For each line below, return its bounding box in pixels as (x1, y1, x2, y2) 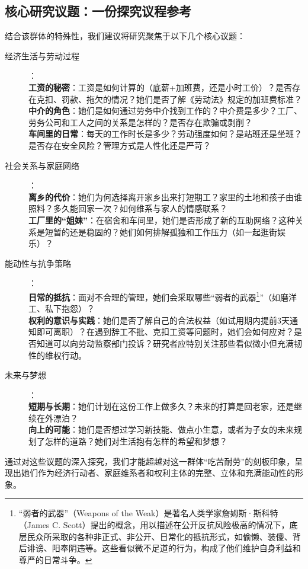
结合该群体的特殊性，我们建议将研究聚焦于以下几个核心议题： (5, 30, 245, 42)
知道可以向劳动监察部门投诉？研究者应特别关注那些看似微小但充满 (36, 337, 294, 349)
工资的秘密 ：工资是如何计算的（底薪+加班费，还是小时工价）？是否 (28, 81, 292, 93)
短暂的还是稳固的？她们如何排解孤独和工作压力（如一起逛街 (44, 225, 277, 238)
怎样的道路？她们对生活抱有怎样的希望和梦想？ (44, 435, 227, 447)
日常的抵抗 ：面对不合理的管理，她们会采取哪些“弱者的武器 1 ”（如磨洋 (28, 289, 297, 303)
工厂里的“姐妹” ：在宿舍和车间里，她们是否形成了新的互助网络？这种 (28, 213, 295, 226)
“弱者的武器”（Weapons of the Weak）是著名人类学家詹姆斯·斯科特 (18, 507, 278, 519)
